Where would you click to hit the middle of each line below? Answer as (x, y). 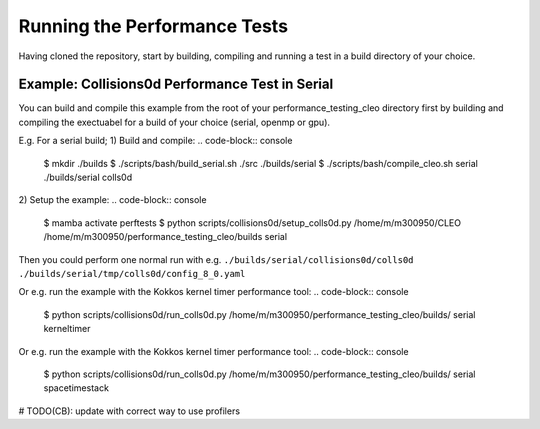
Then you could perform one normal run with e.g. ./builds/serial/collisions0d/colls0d (216, 259)
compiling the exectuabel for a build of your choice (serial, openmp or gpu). (174, 122)
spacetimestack (76, 388)
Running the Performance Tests (153, 26)
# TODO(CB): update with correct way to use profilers (129, 411)
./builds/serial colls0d (88, 177)
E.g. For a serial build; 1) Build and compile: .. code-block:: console (155, 141)
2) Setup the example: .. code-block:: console (112, 200)
